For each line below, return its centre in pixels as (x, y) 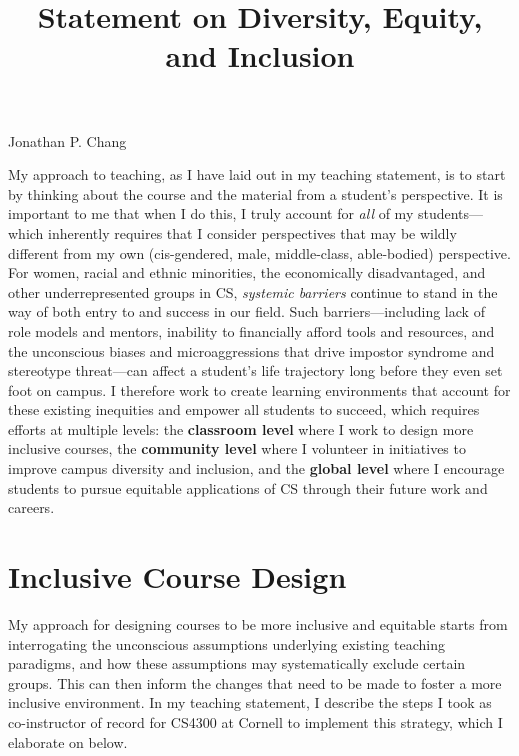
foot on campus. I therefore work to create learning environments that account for (259, 389)
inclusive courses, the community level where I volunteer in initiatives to (237, 448)
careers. (31, 507)
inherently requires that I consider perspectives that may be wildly (252, 232)
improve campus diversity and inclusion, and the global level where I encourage (256, 468)
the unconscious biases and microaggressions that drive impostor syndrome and (251, 350)
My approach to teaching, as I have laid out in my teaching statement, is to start (257, 174)
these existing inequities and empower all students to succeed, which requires (244, 409)
